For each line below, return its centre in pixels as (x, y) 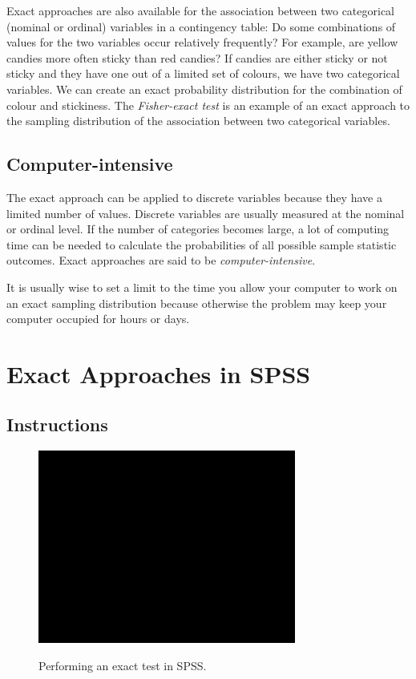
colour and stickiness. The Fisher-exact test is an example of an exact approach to (208, 105)
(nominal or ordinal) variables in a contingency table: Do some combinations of (201, 26)
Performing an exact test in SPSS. (123, 665)
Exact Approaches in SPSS (159, 373)
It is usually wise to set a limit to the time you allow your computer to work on (202, 287)
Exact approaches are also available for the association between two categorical (200, 10)
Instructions (57, 424)
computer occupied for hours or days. (98, 319)
